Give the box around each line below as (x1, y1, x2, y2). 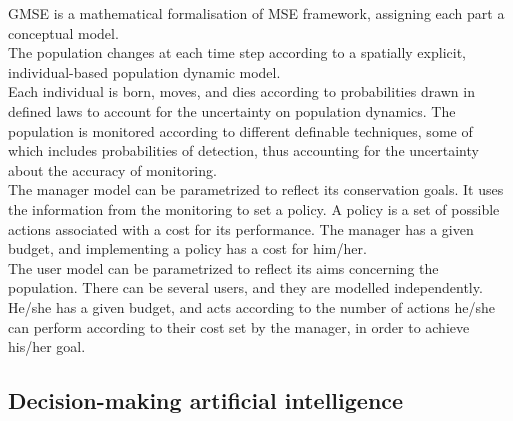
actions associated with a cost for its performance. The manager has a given (8, 218, 474, 239)
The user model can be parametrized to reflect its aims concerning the (8, 257, 439, 278)
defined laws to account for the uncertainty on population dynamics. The (8, 100, 456, 121)
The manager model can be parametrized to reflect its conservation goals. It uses (8, 179, 504, 200)
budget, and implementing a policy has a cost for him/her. (8, 238, 367, 259)
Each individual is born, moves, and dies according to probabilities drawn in (8, 81, 475, 102)
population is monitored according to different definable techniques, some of (8, 120, 473, 141)
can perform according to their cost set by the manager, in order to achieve (8, 316, 470, 337)
